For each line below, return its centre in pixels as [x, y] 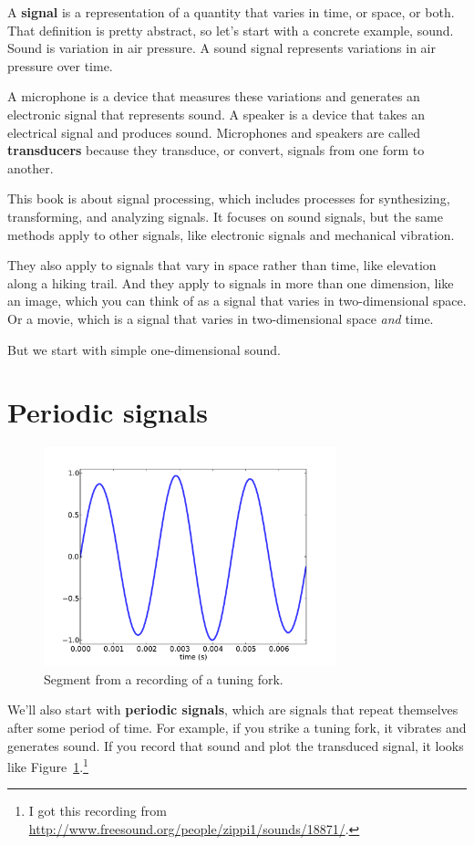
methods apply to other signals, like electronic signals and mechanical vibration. [231, 234]
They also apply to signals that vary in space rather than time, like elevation [222, 265]
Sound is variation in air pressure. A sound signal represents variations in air [222, 48]
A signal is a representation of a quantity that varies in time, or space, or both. [231, 12]
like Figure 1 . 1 [48, 765]
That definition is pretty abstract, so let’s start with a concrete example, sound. [231, 30]
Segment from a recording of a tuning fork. [164, 678]
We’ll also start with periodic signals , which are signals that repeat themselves [233, 709]
